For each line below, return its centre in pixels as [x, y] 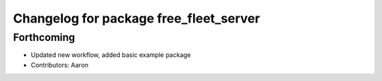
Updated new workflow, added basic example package [111, 55]
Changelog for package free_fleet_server [137, 18]
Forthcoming [44, 37]
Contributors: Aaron [59, 65]
